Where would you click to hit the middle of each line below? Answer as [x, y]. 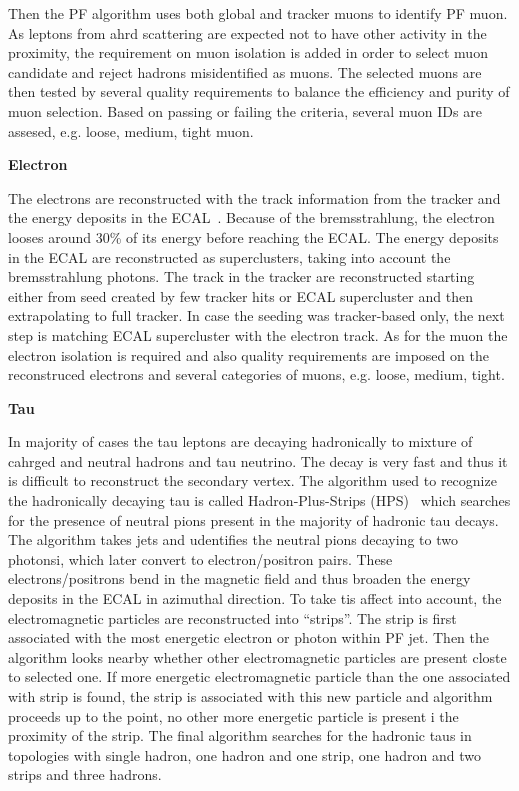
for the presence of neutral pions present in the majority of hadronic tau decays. [253, 519]
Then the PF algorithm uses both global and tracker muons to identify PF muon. [258, 13]
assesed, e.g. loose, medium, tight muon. [131, 130]
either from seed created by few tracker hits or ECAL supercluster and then [240, 295]
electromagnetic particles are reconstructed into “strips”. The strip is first [232, 617]
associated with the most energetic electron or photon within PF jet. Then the [248, 637]
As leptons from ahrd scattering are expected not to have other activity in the [247, 32]
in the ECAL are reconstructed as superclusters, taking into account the [229, 256]
